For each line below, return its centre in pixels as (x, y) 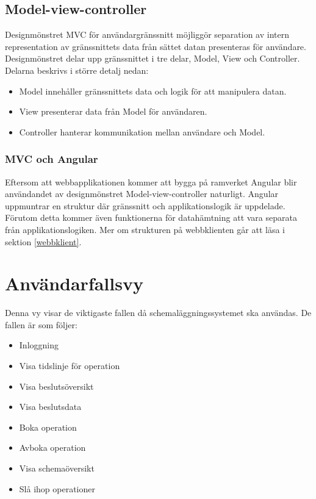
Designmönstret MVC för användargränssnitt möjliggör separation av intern (147, 34)
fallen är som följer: (41, 324)
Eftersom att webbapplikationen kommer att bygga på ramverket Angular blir (151, 181)
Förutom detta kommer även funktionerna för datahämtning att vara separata (151, 217)
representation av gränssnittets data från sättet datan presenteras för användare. (156, 46)
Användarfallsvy (74, 283)
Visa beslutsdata (50, 407)
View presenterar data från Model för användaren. (113, 111)
